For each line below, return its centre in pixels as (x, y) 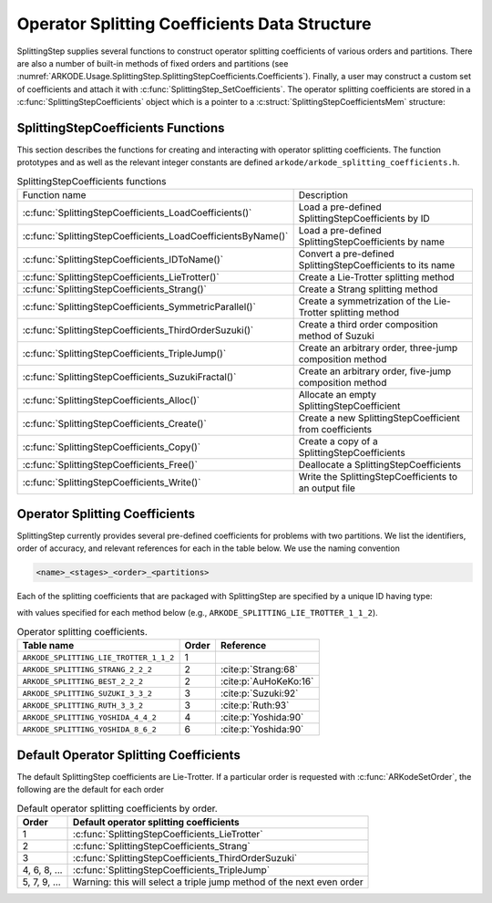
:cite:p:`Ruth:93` (255, 705)
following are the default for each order (90, 790)
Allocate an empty (338, 395)
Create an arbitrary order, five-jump (375, 371)
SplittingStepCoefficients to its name (377, 265)
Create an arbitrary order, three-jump (378, 348)
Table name (48, 646)
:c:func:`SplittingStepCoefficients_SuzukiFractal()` (129, 377)
